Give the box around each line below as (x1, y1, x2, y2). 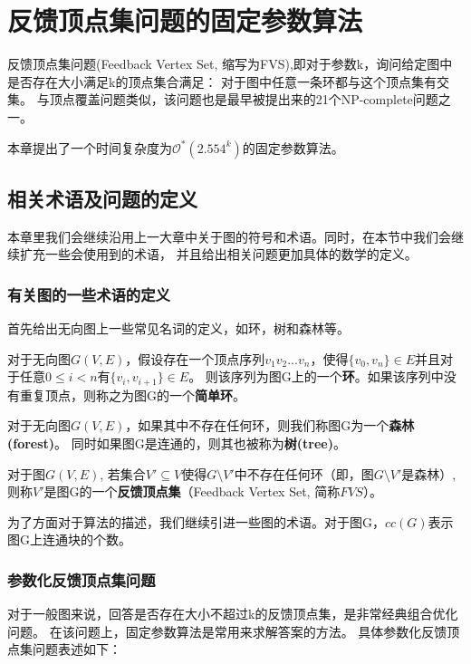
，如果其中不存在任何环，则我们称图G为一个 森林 (125, 416, 415, 435)
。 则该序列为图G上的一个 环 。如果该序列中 (188, 367, 444, 386)
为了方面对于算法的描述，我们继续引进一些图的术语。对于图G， (7, 512, 385, 531)
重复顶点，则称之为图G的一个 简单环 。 (19, 385, 245, 404)
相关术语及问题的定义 (7, 184, 197, 212)
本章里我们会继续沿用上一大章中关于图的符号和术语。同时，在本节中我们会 (7, 226, 451, 245)
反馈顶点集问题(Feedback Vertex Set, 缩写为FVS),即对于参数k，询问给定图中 (7, 54, 453, 73)
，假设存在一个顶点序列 (125, 349, 265, 368)
